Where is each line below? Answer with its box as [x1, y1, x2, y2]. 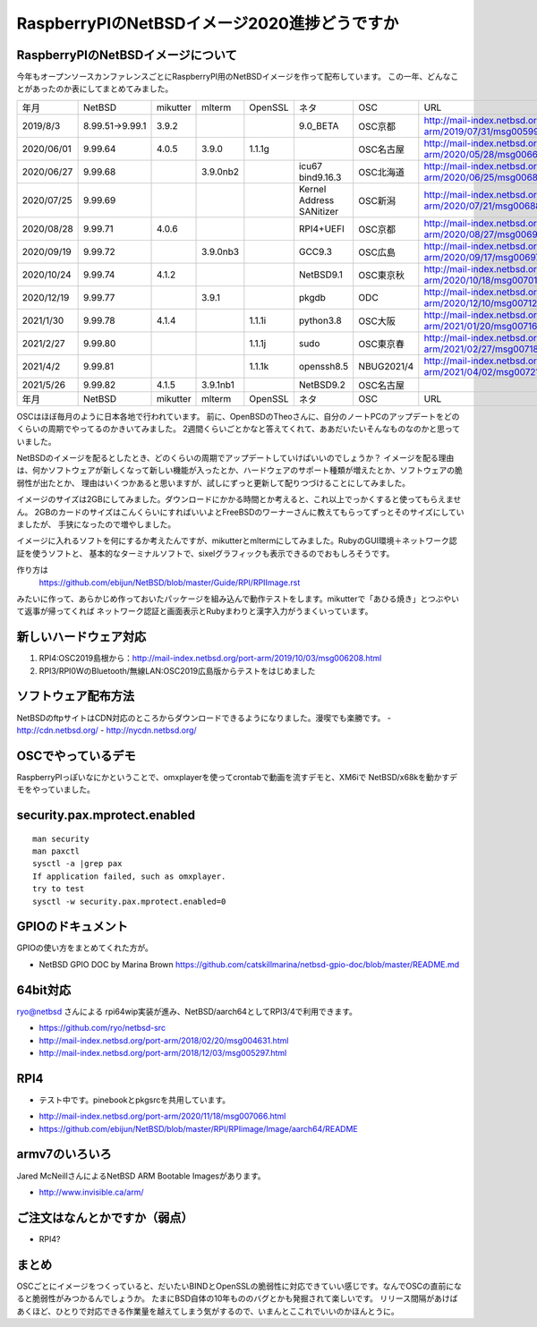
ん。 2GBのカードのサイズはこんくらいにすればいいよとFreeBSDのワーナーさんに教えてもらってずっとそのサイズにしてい [16, 506, 465, 517]
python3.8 [298, 314, 342, 327]
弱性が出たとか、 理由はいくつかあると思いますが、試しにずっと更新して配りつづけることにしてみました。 [16, 477, 411, 488]
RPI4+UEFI [298, 222, 345, 234]
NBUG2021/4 [358, 360, 414, 372]
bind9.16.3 [298, 171, 342, 183]
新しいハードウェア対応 [16, 629, 147, 644]
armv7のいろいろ [16, 1146, 112, 1162]
